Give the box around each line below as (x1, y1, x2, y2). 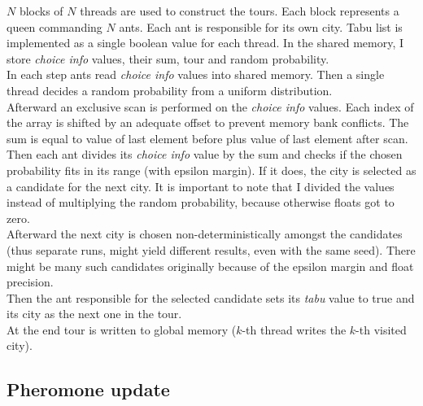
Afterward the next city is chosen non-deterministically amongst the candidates (7, 225, 403, 242)
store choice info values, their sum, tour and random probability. (7, 50, 329, 67)
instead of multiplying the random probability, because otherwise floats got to (7, 194, 395, 211)
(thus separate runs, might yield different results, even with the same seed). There (7, 241, 416, 258)
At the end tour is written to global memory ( (7, 321, 237, 338)
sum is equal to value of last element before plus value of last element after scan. (7, 129, 408, 146)
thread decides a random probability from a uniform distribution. (7, 81, 333, 98)
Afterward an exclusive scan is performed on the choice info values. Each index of (7, 98, 414, 115)
